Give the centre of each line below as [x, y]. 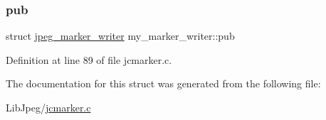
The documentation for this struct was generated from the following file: [163, 83]
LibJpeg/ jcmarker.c [48, 107]
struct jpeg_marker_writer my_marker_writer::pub [120, 36]
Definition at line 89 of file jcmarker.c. [89, 59]
